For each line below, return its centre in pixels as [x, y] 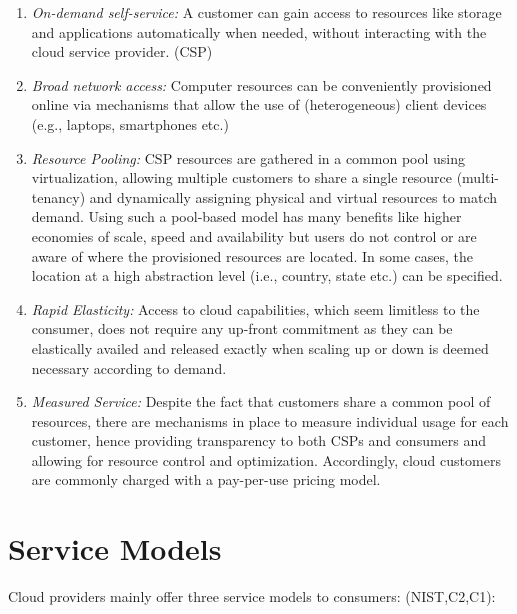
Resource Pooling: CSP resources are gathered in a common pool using [248, 157]
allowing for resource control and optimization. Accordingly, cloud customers [266, 459]
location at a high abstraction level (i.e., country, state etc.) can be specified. [267, 275]
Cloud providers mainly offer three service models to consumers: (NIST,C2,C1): [252, 596]
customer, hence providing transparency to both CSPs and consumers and [259, 440]
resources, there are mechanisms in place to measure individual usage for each [270, 420]
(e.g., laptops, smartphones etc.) [130, 123]
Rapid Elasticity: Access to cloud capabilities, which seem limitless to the [255, 308]
